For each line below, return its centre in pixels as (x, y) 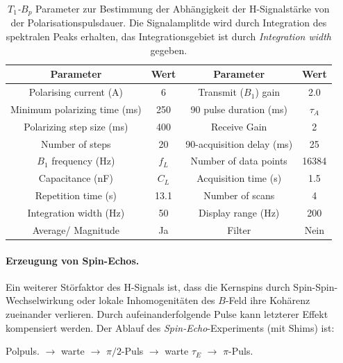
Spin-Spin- (316, 286)
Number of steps (76, 143)
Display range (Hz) (239, 212)
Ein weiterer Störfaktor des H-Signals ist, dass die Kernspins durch (148, 286)
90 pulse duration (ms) (239, 109)
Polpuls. (23, 351)
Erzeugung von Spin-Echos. (73, 260)
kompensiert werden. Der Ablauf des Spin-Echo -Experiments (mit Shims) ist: (170, 327)
